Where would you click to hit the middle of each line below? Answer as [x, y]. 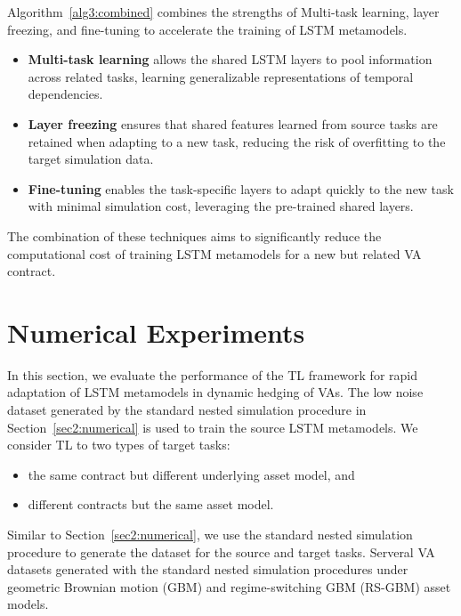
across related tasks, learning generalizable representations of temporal [221, 76]
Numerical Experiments [156, 332]
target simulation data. [91, 159]
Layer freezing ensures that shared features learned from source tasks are [233, 123]
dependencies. [65, 94]
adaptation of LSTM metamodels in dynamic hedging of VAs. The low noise [215, 392]
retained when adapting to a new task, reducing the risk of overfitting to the [237, 141]
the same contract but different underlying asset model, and [191, 474]
